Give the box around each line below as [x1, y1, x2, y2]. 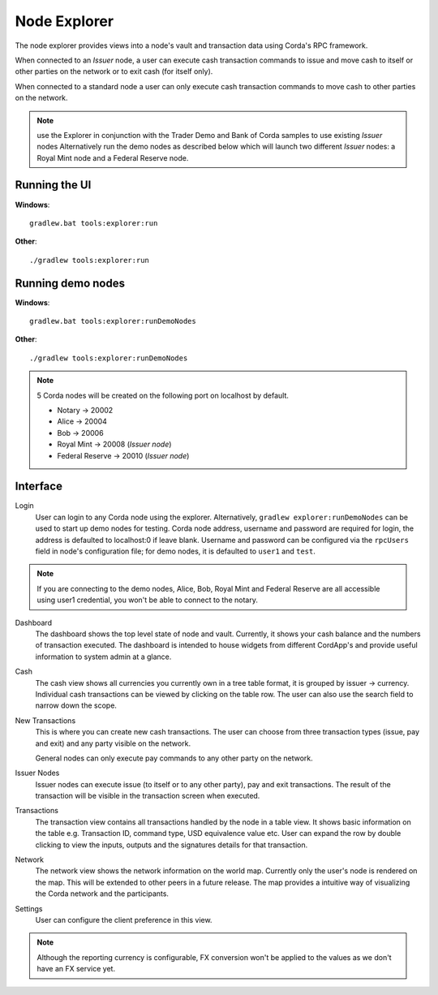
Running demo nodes [15, 276, 126, 290]
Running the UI [15, 179, 92, 192]
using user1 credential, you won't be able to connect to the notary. [36, 595, 259, 605]
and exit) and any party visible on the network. [35, 739, 191, 748]
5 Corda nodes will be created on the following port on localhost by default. [36, 390, 290, 400]
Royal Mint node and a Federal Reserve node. [36, 153, 189, 162]
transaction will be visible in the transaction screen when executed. [35, 791, 260, 801]
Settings [15, 903, 43, 913]
